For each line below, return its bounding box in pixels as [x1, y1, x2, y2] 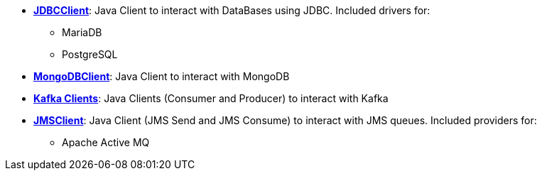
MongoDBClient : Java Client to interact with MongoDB [33, 70, 290, 82]
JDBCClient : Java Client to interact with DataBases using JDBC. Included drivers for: [33, 4, 430, 16]
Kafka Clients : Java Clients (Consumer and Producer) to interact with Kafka [33, 92, 389, 104]
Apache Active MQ [62, 136, 150, 148]
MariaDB [62, 26, 102, 38]
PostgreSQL [62, 48, 118, 60]
